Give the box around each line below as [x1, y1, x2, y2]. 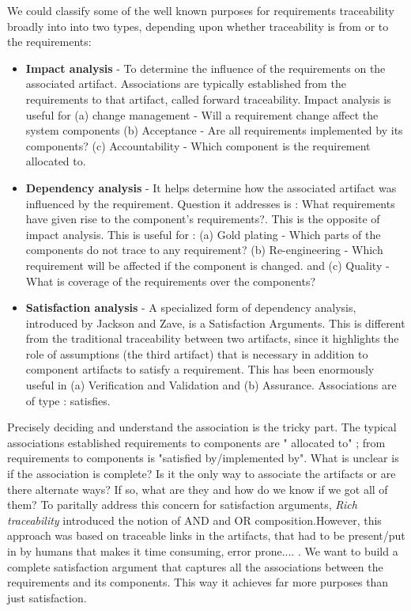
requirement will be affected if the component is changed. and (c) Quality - [25, 256, 390, 273]
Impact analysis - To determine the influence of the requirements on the [25, 59, 386, 76]
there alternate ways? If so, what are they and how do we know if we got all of [7, 480, 388, 497]
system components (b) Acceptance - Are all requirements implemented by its [25, 122, 403, 139]
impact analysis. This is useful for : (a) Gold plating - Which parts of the [25, 226, 381, 242]
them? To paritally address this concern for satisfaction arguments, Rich [7, 496, 357, 513]
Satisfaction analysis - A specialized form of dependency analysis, [25, 299, 356, 316]
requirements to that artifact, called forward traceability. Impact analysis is [25, 90, 391, 107]
